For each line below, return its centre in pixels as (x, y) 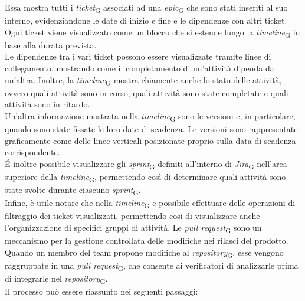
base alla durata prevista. (51, 45)
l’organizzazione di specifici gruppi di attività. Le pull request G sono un (133, 228)
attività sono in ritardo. (47, 104)
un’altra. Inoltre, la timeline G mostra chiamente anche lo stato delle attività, (143, 80)
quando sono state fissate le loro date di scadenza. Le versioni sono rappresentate (151, 129)
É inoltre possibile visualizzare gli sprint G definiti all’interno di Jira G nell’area (146, 164)
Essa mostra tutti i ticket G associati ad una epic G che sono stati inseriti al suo (146, 8)
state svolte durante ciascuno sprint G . (73, 190)
